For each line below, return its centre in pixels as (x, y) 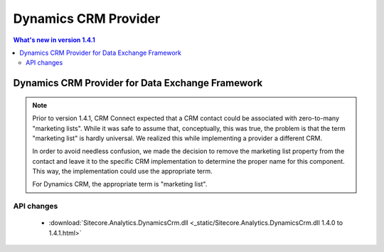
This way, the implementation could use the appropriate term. (122, 172)
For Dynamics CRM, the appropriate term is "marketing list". (120, 184)
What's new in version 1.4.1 (54, 40)
